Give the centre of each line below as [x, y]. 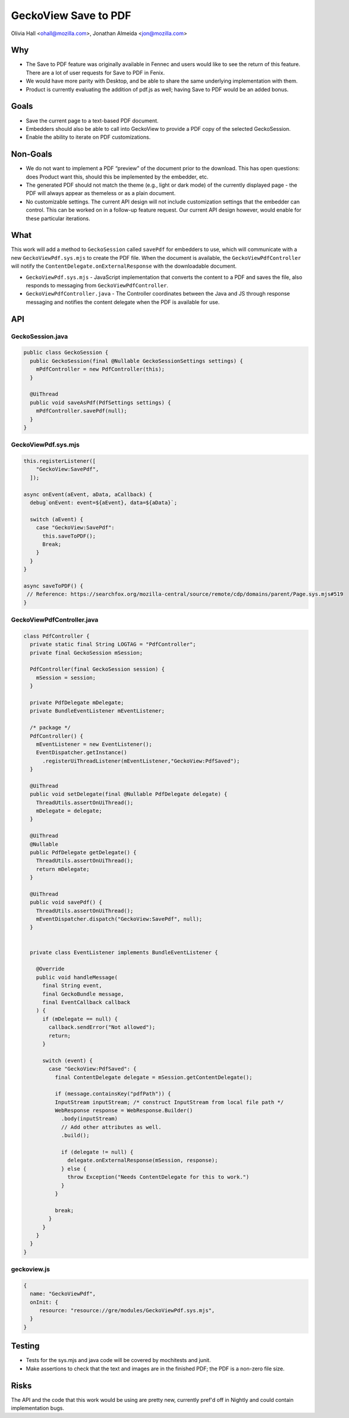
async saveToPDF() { [53, 586]
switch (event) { [68, 1061]
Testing [25, 1346]
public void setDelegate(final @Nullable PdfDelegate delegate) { [129, 794]
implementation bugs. [38, 1408]
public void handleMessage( [77, 977]
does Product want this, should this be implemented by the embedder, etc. [117, 177]
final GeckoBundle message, [83, 994]
